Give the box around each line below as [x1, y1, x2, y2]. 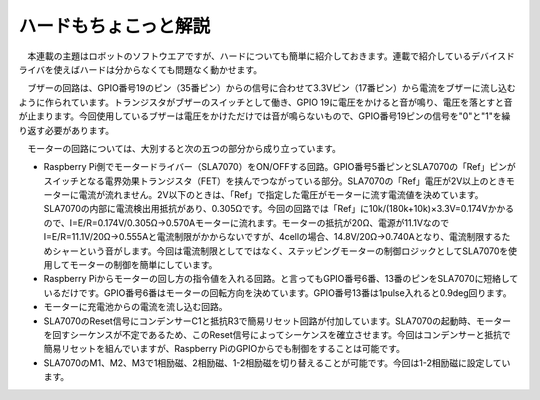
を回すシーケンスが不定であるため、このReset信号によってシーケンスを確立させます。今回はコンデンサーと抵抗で [43, 328, 512, 340]
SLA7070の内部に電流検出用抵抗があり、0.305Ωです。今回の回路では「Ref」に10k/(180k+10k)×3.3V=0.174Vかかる [43, 203, 515, 215]
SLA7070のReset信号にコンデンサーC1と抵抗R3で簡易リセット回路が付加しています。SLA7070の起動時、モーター [43, 315, 512, 327]
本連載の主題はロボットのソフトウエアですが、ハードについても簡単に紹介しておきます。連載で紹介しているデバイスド [26, 50, 515, 62]
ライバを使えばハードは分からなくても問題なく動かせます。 [18, 63, 263, 75]
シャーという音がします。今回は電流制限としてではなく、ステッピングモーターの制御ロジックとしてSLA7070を [51, 245, 509, 257]
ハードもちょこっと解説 [18, 15, 211, 37]
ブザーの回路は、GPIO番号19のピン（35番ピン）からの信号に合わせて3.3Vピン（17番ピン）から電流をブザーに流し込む [26, 82, 517, 94]
